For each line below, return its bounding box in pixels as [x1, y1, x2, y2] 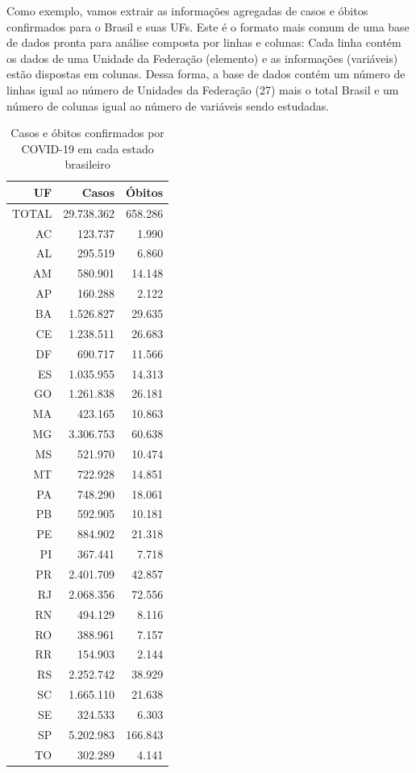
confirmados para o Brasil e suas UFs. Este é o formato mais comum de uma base [6, 18, 410, 35]
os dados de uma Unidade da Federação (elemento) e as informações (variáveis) [6, 49, 398, 66]
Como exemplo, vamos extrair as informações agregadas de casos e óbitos [6, 2, 368, 19]
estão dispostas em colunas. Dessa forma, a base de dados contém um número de [6, 65, 406, 82]
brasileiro [64, 156, 110, 173]
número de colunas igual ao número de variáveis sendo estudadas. [6, 97, 330, 114]
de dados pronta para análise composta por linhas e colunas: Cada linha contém [6, 34, 401, 51]
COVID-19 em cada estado [21, 140, 154, 157]
